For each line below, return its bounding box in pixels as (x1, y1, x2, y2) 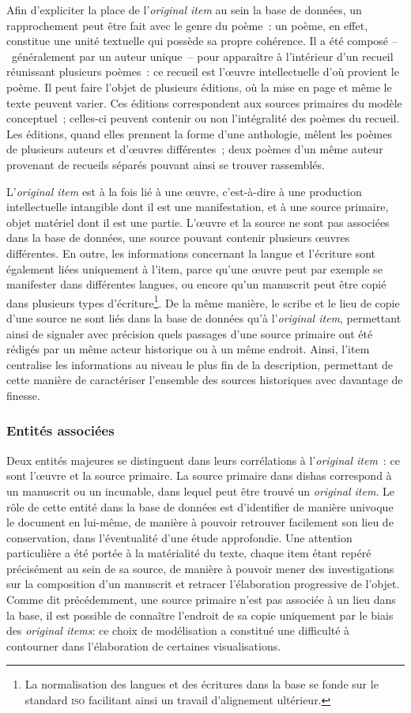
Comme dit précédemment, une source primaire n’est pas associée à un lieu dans (6, 591, 396, 608)
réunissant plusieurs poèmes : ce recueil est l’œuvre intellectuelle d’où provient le (6, 63, 399, 80)
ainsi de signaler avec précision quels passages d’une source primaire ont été (6, 325, 373, 341)
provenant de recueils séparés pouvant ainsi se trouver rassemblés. (6, 156, 325, 172)
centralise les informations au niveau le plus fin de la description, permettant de (6, 356, 393, 372)
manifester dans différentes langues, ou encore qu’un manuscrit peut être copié (6, 276, 386, 292)
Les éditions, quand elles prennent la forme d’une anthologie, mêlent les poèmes (6, 125, 392, 141)
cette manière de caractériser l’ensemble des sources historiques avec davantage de (6, 372, 403, 388)
